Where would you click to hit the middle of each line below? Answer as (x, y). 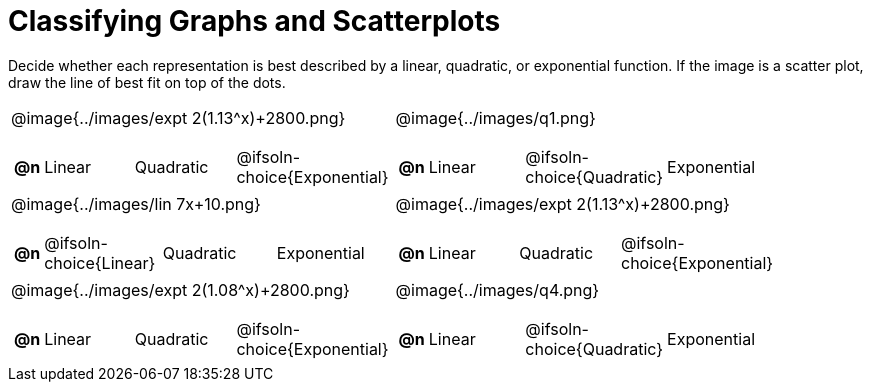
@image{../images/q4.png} (497, 289)
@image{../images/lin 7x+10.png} (136, 203)
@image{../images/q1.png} (495, 117)
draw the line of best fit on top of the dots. (147, 82)
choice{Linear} (100, 262)
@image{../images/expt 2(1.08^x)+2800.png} (180, 289)
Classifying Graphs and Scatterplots (254, 21)
